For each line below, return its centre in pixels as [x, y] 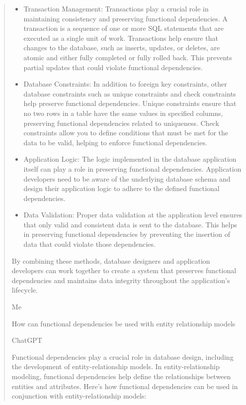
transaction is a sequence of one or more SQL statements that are [123, 28]
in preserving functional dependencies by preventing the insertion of [127, 234]
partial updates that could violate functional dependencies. [113, 67]
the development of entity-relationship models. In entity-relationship [116, 366]
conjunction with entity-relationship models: [79, 396]
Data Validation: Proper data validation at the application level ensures [133, 215]
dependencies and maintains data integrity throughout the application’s [121, 280]
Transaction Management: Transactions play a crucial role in [116, 8]
